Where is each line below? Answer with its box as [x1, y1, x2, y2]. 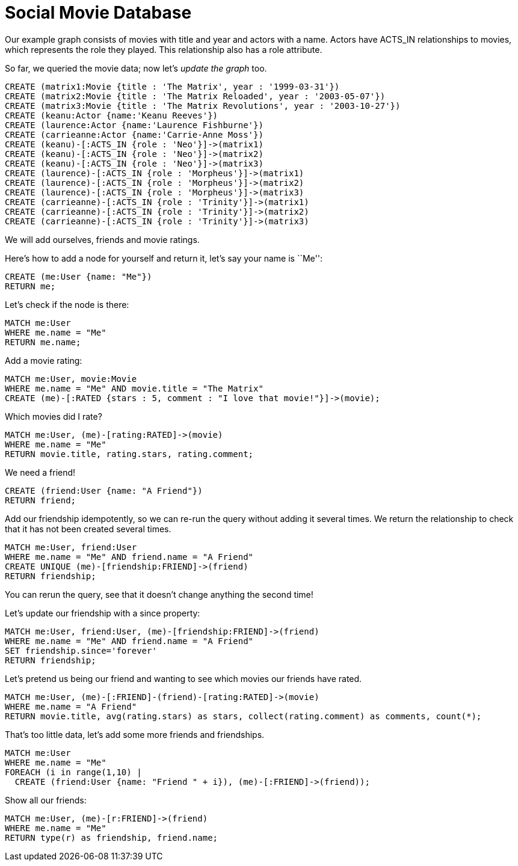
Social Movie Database [5, 2, 192, 23]
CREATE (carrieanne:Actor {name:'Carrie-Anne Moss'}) [5, 129, 264, 140]
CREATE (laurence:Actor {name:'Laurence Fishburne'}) [5, 120, 264, 130]
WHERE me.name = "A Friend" [5, 701, 137, 711]
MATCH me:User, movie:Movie [5, 373, 137, 384]
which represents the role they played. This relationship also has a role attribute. [5, 44, 322, 55]
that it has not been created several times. [5, 523, 171, 534]
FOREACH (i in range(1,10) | [5, 767, 142, 777]
